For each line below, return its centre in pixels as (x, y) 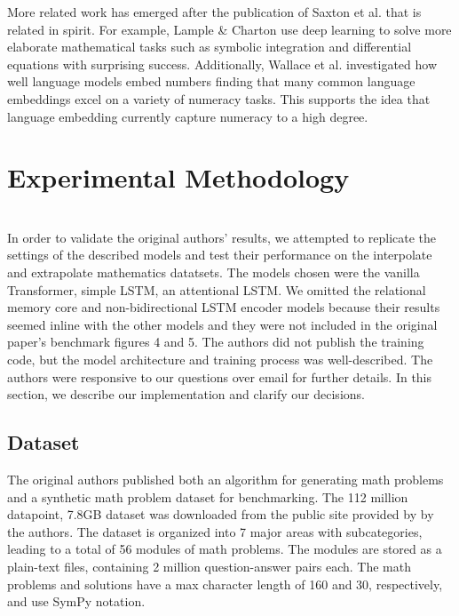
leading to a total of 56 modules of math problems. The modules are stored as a (225, 549)
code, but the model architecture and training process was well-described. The (220, 360)
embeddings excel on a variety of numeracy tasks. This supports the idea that (219, 98)
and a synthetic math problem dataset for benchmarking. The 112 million (208, 496)
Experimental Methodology (178, 177)
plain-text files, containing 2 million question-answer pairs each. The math (209, 566)
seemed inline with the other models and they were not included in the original (222, 324)
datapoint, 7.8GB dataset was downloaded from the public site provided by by (221, 514)
